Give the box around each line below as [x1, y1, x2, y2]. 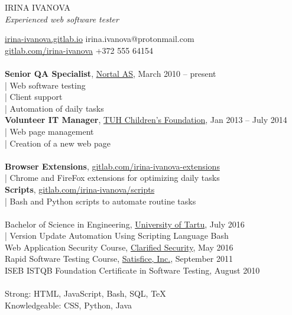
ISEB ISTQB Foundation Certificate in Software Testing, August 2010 [5, 264, 260, 277]
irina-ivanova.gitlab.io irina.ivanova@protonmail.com [5, 33, 194, 45]
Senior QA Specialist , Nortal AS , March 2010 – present [5, 67, 216, 79]
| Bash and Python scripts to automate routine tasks [5, 194, 196, 207]
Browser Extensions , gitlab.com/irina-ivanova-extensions [5, 160, 220, 172]
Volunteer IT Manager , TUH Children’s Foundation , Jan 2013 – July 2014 [5, 113, 287, 126]
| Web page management [5, 125, 94, 137]
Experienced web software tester [5, 12, 119, 25]
